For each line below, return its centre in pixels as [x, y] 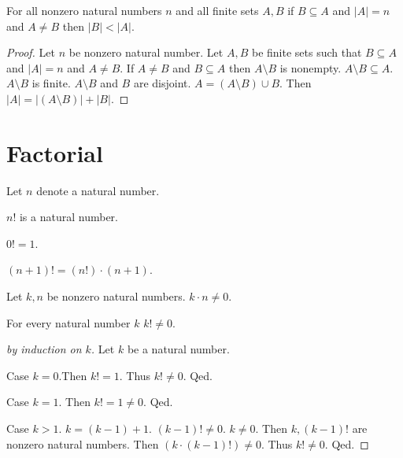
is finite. [51, 83]
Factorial [55, 152]
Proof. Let [31, 52]
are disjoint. [162, 83]
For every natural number [68, 322]
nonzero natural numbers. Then [83, 443]
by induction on [44, 349]
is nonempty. [311, 67]
